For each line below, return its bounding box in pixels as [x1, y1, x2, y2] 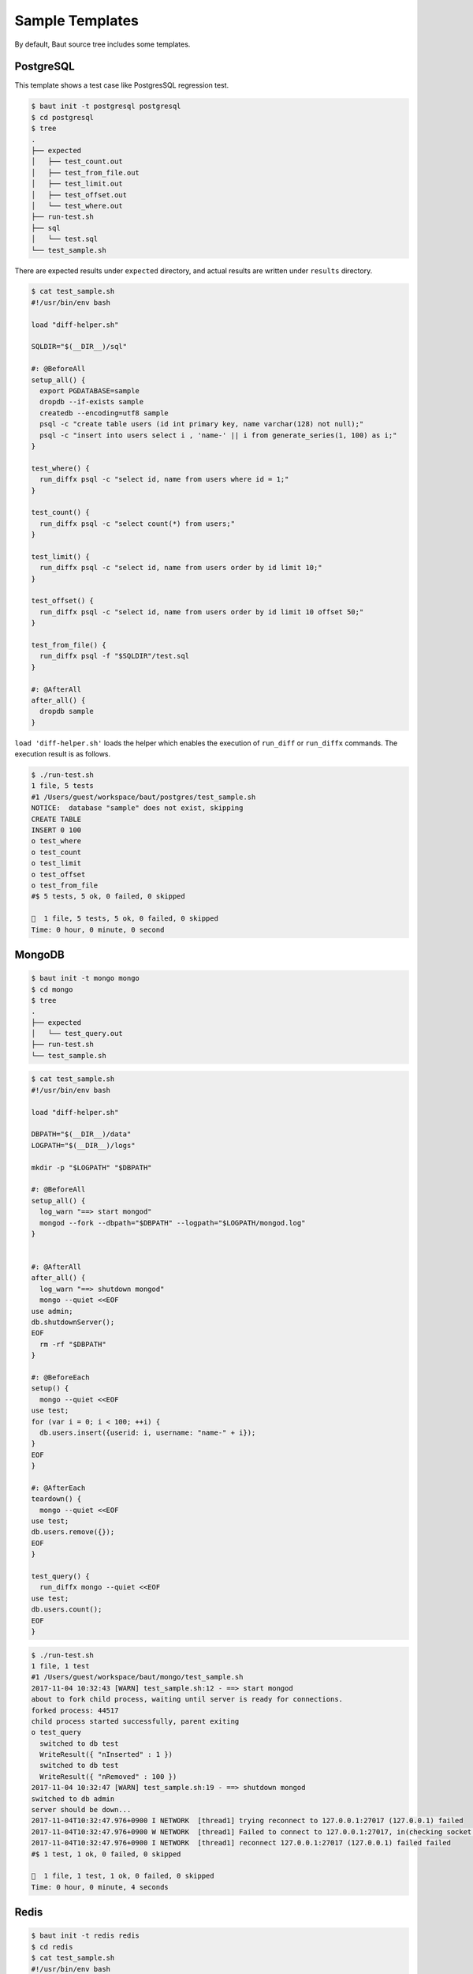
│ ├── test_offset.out [31, 190, 128, 199]
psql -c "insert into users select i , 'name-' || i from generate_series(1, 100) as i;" [39, 430, 397, 440]
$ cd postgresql [31, 113, 95, 122]
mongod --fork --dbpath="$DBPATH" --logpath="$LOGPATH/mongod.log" [39, 1218, 306, 1227]
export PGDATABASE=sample [39, 387, 140, 395]
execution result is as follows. [14, 749, 111, 759]
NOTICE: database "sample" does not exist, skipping [31, 804, 244, 812]
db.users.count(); [31, 1605, 102, 1614]
